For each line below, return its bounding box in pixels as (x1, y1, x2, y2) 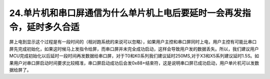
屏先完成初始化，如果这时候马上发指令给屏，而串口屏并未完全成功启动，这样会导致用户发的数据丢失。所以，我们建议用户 (9, 45, 259, 52)
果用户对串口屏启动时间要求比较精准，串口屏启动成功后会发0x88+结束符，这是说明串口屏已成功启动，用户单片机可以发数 (9, 60, 259, 66)
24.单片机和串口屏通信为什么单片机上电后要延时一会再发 (9, 7, 242, 18)
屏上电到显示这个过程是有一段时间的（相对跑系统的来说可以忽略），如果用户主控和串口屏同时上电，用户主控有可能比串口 (9, 39, 257, 45)
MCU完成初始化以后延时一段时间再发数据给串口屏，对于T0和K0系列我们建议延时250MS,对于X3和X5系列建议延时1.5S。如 (9, 53, 259, 59)
